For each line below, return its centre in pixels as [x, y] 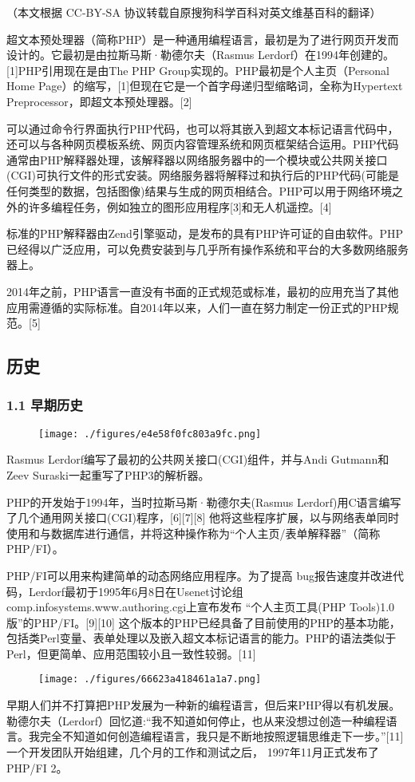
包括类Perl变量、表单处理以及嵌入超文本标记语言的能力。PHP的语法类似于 [202, 638]
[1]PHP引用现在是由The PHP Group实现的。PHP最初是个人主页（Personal [198, 70]
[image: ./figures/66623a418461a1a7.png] [150, 679]
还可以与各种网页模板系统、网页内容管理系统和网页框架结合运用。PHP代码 [203, 144]
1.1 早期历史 [45, 405]
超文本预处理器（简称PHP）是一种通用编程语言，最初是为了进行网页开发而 [203, 39]
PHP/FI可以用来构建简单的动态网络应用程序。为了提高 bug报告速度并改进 [200, 575]
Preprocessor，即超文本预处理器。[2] [99, 101]
